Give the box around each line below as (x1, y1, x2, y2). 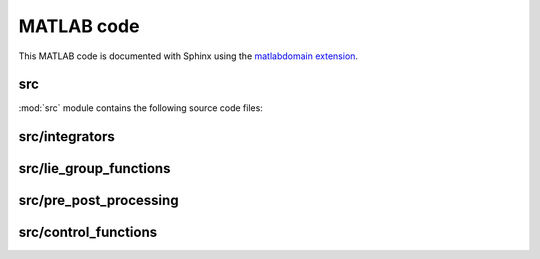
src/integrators (18, 128, 115, 145)
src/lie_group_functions (18, 160, 171, 177)
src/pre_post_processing (18, 192, 179, 209)
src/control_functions (18, 224, 158, 241)
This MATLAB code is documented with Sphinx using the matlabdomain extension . (18, 50, 359, 62)
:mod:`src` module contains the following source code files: (18, 102, 264, 114)
